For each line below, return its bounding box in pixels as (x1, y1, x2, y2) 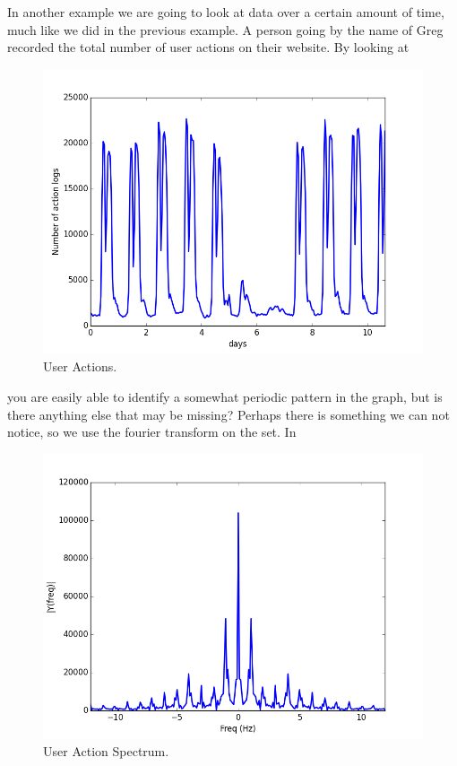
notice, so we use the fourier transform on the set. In (7, 422, 297, 441)
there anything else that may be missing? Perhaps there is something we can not (7, 405, 450, 423)
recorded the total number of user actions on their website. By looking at (7, 38, 410, 57)
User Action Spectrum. (43, 742, 169, 761)
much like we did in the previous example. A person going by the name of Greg (7, 20, 444, 39)
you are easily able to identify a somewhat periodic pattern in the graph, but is (7, 387, 443, 405)
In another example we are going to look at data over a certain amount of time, (7, 3, 444, 21)
